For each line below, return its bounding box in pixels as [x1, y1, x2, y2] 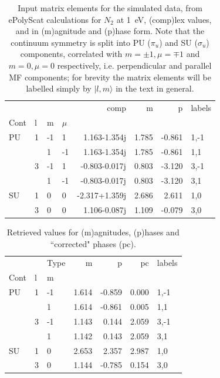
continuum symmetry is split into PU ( [11, 36, 151, 48]
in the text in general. [116, 82, 194, 95]
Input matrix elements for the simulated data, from [18, 2, 202, 14]
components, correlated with [20, 48, 123, 60]
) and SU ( [159, 36, 198, 48]
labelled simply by [26, 82, 92, 95]
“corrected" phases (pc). [50, 237, 136, 249]
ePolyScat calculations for [8, 13, 101, 25]
